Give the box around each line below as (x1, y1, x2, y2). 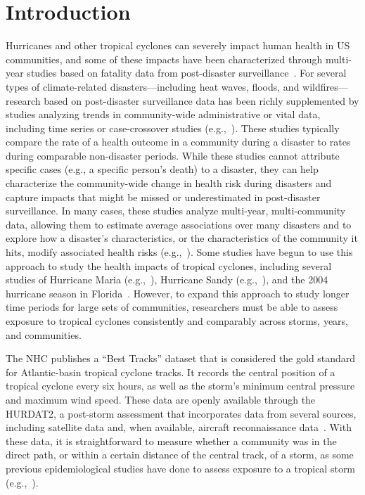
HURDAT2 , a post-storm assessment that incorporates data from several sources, (6, 406, 357, 420)
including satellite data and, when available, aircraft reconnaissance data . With (6, 420, 352, 435)
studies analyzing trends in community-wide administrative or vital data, (6, 107, 321, 122)
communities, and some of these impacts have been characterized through (6, 51, 323, 66)
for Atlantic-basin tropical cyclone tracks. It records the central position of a (6, 364, 335, 379)
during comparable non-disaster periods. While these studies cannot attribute (6, 148, 340, 162)
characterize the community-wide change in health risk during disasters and (6, 176, 332, 191)
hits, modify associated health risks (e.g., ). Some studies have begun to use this (6, 245, 353, 259)
